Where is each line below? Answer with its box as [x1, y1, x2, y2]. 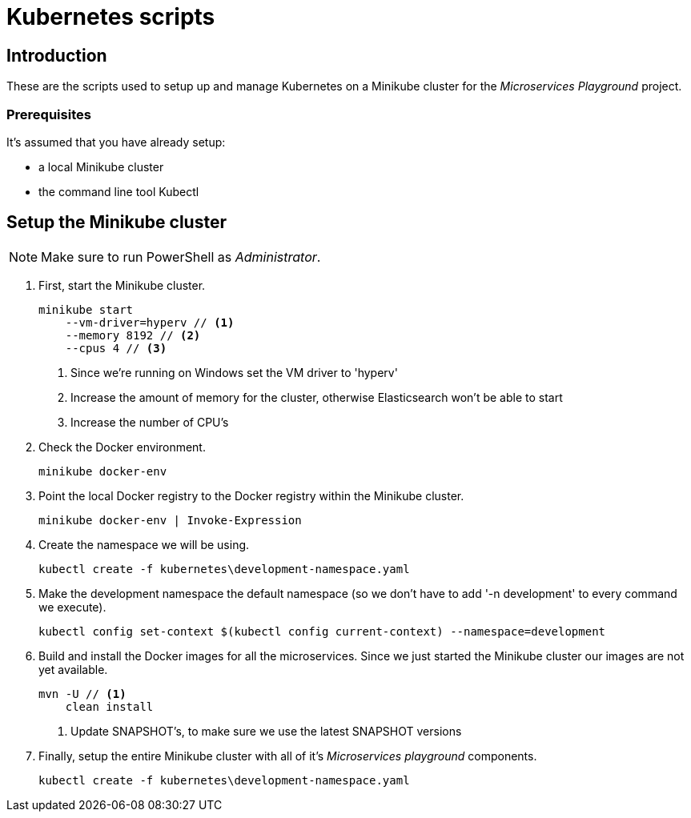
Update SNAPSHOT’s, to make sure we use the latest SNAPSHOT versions [70, 724, 462, 738]
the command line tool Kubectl [38, 184, 199, 198]
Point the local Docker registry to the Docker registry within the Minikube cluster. [38, 488, 464, 503]
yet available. [38, 662, 108, 676]
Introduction [6, 45, 107, 66]
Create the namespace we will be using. [38, 537, 250, 551]
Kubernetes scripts [6, 3, 215, 30]
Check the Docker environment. [38, 439, 206, 454]
